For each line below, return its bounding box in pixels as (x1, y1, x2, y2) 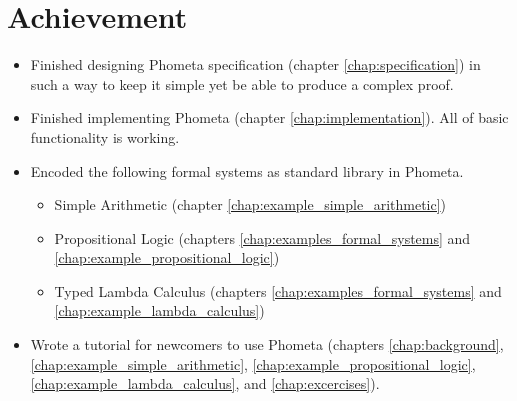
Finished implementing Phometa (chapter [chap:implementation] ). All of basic (30, 107, 509, 128)
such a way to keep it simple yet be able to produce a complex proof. (30, 73, 454, 94)
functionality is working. (30, 126, 180, 147)
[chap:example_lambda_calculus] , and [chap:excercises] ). (30, 373, 380, 394)
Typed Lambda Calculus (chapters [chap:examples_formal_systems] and (54, 280, 502, 301)
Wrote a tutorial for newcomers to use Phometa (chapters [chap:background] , (30, 334, 504, 355)
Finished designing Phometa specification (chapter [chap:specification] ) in (30, 54, 481, 75)
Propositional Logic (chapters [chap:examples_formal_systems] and (54, 227, 471, 248)
